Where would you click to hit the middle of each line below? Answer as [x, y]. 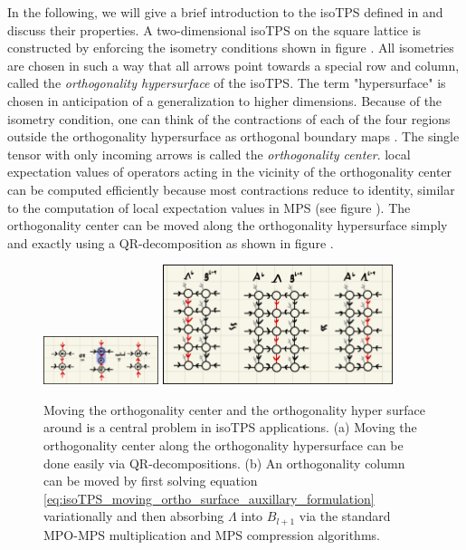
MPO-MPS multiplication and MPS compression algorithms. [212, 534]
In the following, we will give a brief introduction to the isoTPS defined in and [225, 12]
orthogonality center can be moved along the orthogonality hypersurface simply [228, 225]
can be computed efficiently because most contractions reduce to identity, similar [231, 189]
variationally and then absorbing [134, 516]
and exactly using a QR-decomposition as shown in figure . [171, 242]
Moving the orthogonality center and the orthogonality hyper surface [234, 409]
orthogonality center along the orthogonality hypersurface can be [223, 445]
